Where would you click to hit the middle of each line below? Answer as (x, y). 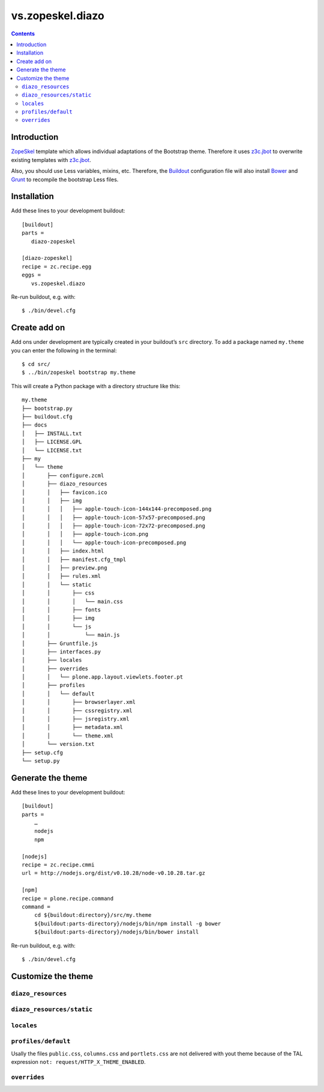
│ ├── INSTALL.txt (52, 433)
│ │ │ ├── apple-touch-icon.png (85, 534)
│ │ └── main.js (71, 635)
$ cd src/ (36, 364)
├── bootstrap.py (47, 408)
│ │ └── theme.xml (68, 736)
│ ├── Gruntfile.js (60, 643)
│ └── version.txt (58, 744)
